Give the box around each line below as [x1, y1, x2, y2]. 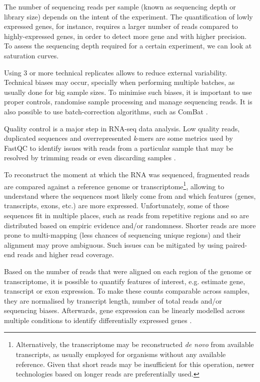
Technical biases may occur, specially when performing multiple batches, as [4, 77, 235, 87]
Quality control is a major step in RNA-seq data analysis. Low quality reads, [4, 123, 240, 133]
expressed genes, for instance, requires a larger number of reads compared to [4, 21, 238, 31]
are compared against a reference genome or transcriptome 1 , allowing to [4, 179, 224, 191]
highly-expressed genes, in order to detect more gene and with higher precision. [4, 30, 247, 41]
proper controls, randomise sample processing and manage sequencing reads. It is [4, 96, 252, 107]
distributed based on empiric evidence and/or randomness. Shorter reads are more [4, 220, 256, 230]
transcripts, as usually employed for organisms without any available [15, 349, 226, 360]
